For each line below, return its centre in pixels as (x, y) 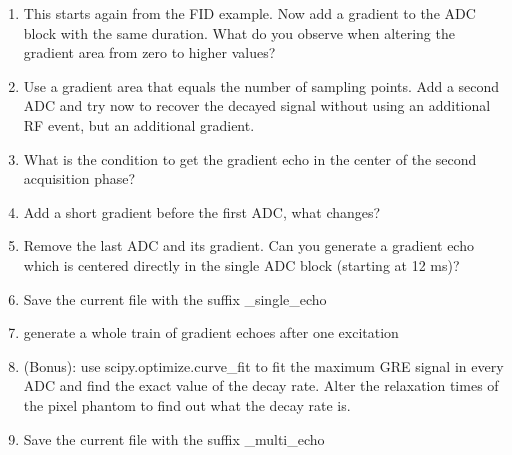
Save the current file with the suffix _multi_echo (174, 438)
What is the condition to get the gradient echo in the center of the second (250, 158)
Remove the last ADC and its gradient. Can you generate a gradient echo (248, 245)
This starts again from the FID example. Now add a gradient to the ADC (249, 13)
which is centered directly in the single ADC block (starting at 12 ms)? (241, 264)
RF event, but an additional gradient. (139, 124)
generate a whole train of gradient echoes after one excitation (211, 332)
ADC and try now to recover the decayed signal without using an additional (257, 105)
